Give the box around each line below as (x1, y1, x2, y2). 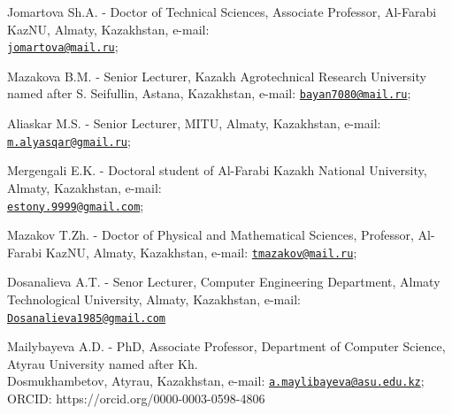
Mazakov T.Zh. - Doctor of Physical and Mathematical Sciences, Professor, (7, 226, 414, 244)
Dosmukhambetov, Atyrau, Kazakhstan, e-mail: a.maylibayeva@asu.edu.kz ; (7, 372, 425, 390)
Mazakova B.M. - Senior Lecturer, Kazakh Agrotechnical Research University (7, 66, 426, 85)
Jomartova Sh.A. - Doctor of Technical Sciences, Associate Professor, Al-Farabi (7, 3, 437, 20)
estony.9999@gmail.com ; (7, 195, 144, 214)
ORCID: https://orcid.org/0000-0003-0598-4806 (7, 389, 265, 408)
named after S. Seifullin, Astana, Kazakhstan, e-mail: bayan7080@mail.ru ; (7, 84, 411, 103)
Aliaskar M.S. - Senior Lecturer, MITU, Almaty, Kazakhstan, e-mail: (7, 114, 381, 133)
